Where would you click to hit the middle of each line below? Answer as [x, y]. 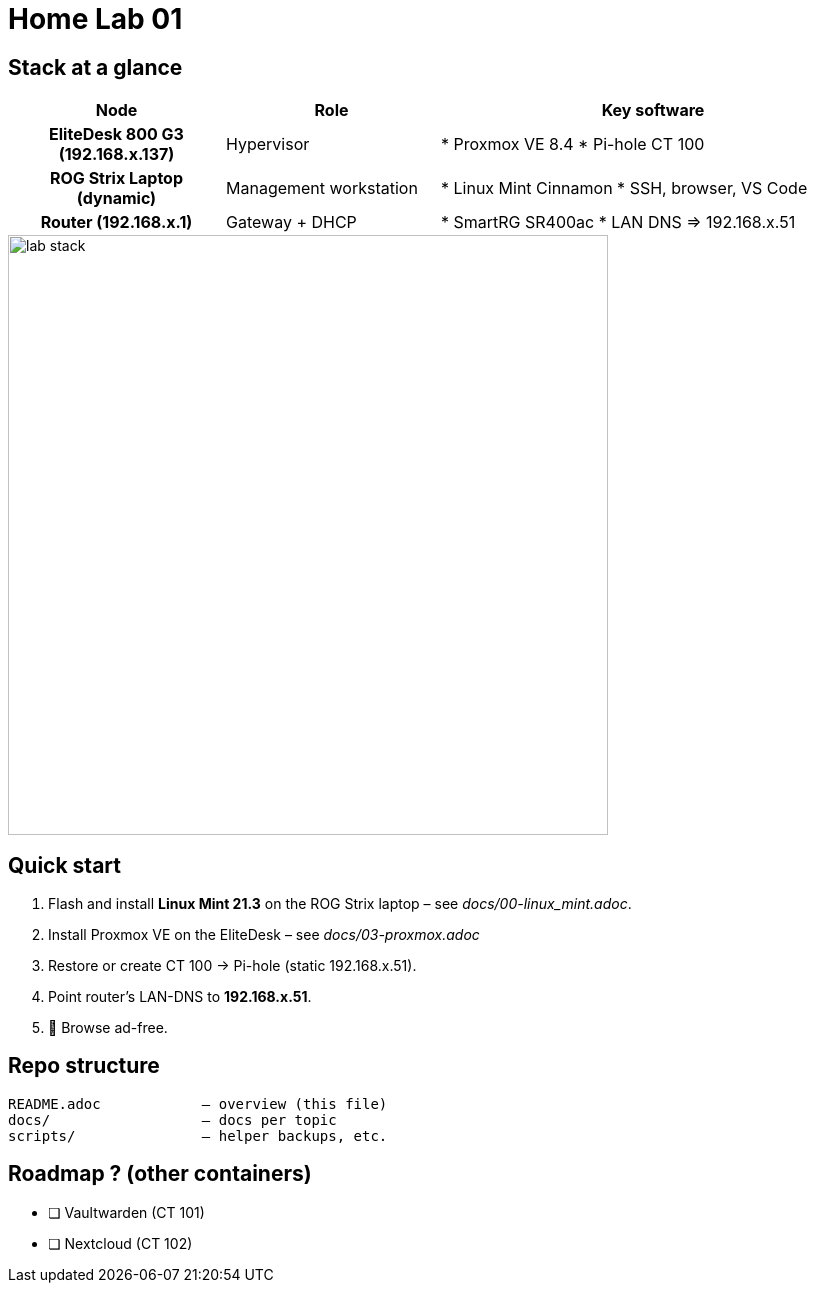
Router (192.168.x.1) [116, 222]
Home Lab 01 [95, 19]
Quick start [64, 865]
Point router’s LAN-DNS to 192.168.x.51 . [180, 997]
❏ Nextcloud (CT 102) [120, 1243]
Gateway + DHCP [291, 222]
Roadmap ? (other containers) [160, 1174]
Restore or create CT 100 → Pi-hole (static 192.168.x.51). [232, 966]
